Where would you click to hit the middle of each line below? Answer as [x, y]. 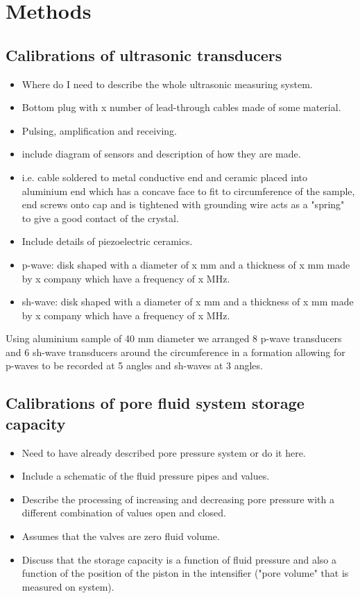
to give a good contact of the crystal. [100, 218]
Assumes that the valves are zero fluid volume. [121, 536]
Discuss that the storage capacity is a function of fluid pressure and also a [179, 559]
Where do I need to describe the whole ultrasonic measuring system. [167, 84]
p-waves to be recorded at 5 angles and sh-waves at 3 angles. [134, 365]
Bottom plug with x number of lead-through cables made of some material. [181, 107]
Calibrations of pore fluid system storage [155, 403]
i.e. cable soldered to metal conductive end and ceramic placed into [164, 177]
